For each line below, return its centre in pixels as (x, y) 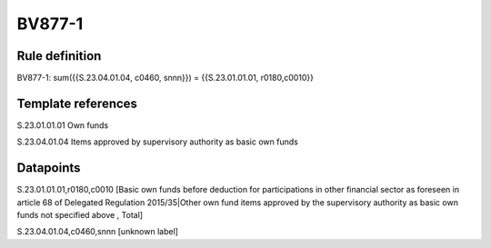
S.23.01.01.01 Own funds (63, 125)
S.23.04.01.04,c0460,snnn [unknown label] (98, 232)
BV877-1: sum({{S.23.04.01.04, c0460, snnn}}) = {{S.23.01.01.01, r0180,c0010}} (165, 78)
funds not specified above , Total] (80, 215)
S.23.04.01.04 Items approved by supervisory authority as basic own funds (158, 142)
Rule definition (59, 56)
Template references (77, 103)
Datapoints (49, 168)
